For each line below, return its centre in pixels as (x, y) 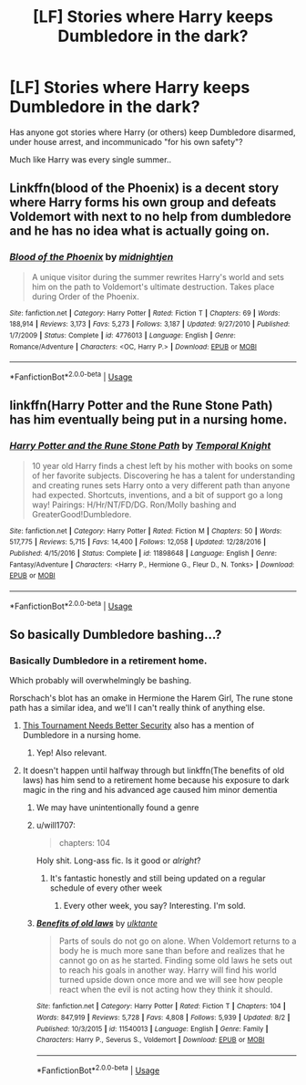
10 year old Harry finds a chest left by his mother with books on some (162, 465)
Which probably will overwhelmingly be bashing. (101, 681)
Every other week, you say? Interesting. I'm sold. (154, 906)
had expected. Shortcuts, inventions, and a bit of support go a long (157, 495)
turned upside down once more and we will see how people (171, 980)
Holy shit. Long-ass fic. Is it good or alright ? (118, 861)
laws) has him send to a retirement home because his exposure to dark (156, 780)
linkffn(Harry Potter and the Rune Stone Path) (141, 406)
